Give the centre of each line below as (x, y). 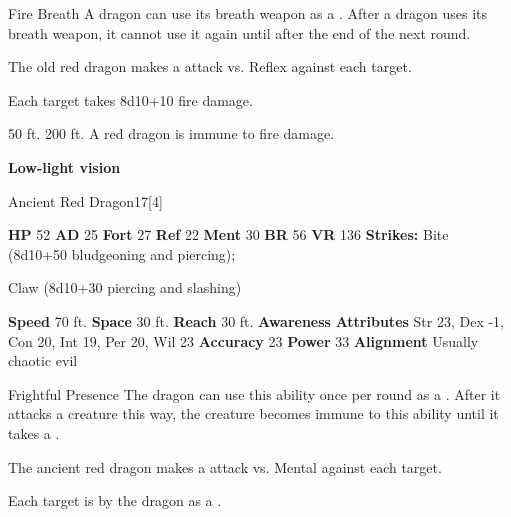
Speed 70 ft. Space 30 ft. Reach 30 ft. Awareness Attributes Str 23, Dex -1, (256, 320)
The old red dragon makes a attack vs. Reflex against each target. (210, 66)
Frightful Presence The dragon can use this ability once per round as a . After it (254, 393)
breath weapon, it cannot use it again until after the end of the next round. (239, 32)
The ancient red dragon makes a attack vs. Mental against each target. (225, 466)
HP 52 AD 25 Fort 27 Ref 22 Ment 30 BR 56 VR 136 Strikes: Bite (228, 234)
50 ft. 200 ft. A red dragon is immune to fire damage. (171, 133)
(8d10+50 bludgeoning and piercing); (122, 253)
